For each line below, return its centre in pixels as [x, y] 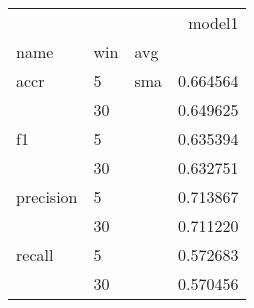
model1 [213, 22]
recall [35, 254]
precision [47, 196]
